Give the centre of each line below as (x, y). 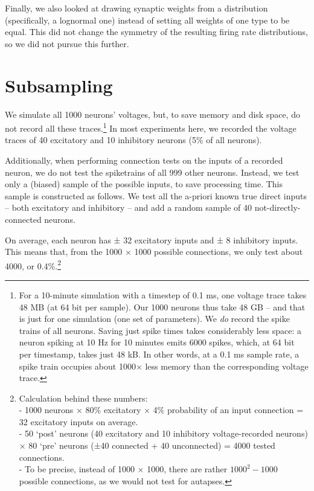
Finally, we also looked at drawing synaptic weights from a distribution (136, 8)
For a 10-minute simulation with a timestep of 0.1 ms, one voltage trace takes (163, 294)
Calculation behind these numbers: (83, 398)
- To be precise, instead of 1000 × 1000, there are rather (123, 469)
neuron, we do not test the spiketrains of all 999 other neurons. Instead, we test (152, 172)
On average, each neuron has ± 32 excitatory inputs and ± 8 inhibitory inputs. (152, 239)
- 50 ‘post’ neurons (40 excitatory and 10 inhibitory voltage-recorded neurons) (163, 433)
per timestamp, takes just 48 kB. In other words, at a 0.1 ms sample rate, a (159, 354)
